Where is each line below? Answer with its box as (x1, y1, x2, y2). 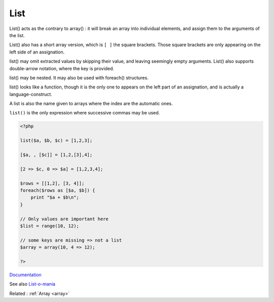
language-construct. (9, 91, 53, 97)
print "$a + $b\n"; (30, 195, 80, 200)
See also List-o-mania (9, 281, 56, 287)
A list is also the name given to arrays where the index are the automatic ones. (9, 101, 173, 107)
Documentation (9, 271, 42, 278)
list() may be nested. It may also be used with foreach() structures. (9, 74, 149, 81)
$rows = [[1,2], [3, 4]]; (20, 180, 85, 186)
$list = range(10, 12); (20, 223, 80, 229)
